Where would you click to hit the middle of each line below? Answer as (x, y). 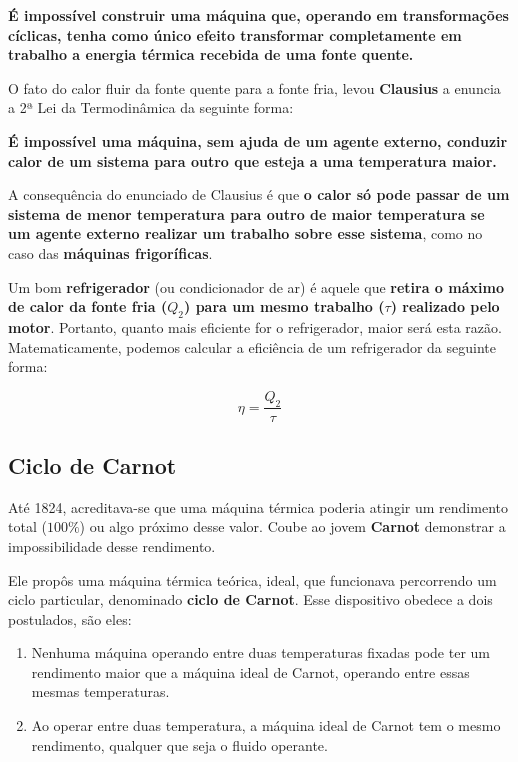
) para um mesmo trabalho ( (284, 306)
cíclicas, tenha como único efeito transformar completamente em (235, 34)
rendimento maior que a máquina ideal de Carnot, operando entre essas (250, 671)
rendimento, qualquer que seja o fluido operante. (179, 744)
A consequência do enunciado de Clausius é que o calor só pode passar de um (259, 194)
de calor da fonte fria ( (88, 306)
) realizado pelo (445, 306)
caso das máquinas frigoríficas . (110, 252)
